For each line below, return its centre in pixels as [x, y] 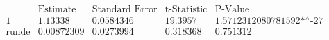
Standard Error [125, 10]
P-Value [232, 10]
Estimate [57, 10]
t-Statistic [186, 10]
